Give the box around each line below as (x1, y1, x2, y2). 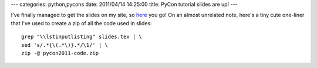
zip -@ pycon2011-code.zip (21, 50, 99, 56)
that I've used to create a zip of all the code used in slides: (11, 19, 152, 26)
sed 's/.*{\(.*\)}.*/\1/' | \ (21, 42, 109, 48)
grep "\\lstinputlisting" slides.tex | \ (21, 33, 142, 40)
